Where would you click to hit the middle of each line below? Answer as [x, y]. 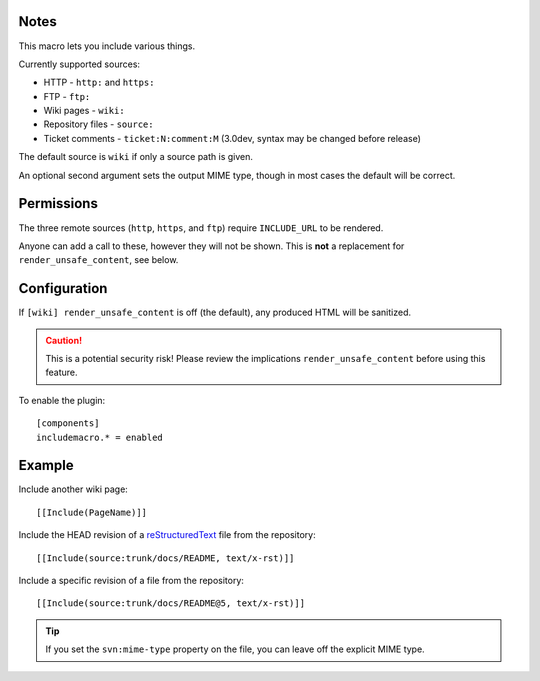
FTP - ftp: [67, 96]
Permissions [58, 203]
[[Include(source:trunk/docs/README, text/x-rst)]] [165, 558]
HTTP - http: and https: [99, 82]
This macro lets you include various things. [107, 46]
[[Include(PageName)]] [92, 512]
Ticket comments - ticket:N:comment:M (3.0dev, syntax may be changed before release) [232, 138]
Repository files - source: [98, 124]
